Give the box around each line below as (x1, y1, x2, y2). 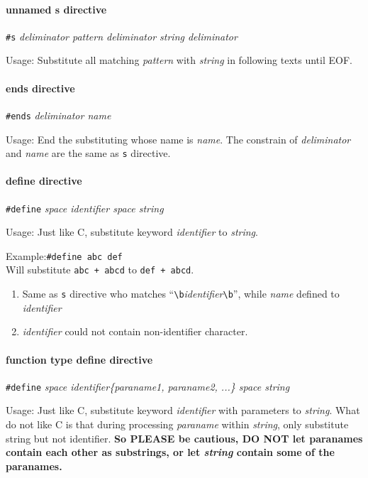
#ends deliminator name (6, 107, 111, 122)
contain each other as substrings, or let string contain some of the (6, 445, 335, 460)
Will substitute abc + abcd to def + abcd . (6, 262, 194, 277)
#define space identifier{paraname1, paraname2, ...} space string (6, 379, 290, 393)
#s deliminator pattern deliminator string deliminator (6, 28, 238, 43)
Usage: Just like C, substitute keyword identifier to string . (6, 224, 258, 239)
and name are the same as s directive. (6, 146, 171, 161)
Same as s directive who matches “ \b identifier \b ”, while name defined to (22, 286, 340, 301)
